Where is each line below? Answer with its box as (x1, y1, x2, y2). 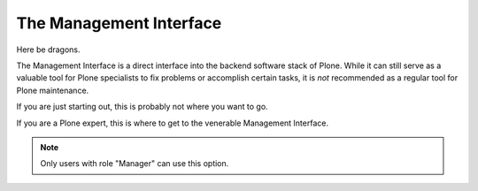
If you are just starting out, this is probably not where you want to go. (16, 102, 269, 112)
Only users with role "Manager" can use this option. (40, 158, 229, 169)
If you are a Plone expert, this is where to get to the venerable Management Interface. (16, 118, 329, 128)
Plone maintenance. (16, 85, 89, 95)
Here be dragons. (16, 44, 81, 55)
